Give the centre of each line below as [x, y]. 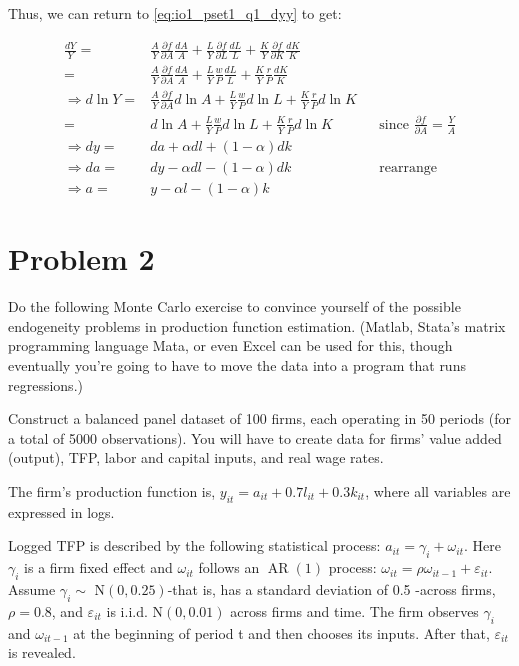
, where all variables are [438, 491]
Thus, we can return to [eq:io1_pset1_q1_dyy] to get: [175, 13]
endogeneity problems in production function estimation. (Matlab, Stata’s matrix [257, 325]
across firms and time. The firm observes [354, 610]
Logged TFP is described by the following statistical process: [194, 545]
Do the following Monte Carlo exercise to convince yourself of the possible [234, 306]
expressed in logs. [61, 511]
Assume [32, 588]
